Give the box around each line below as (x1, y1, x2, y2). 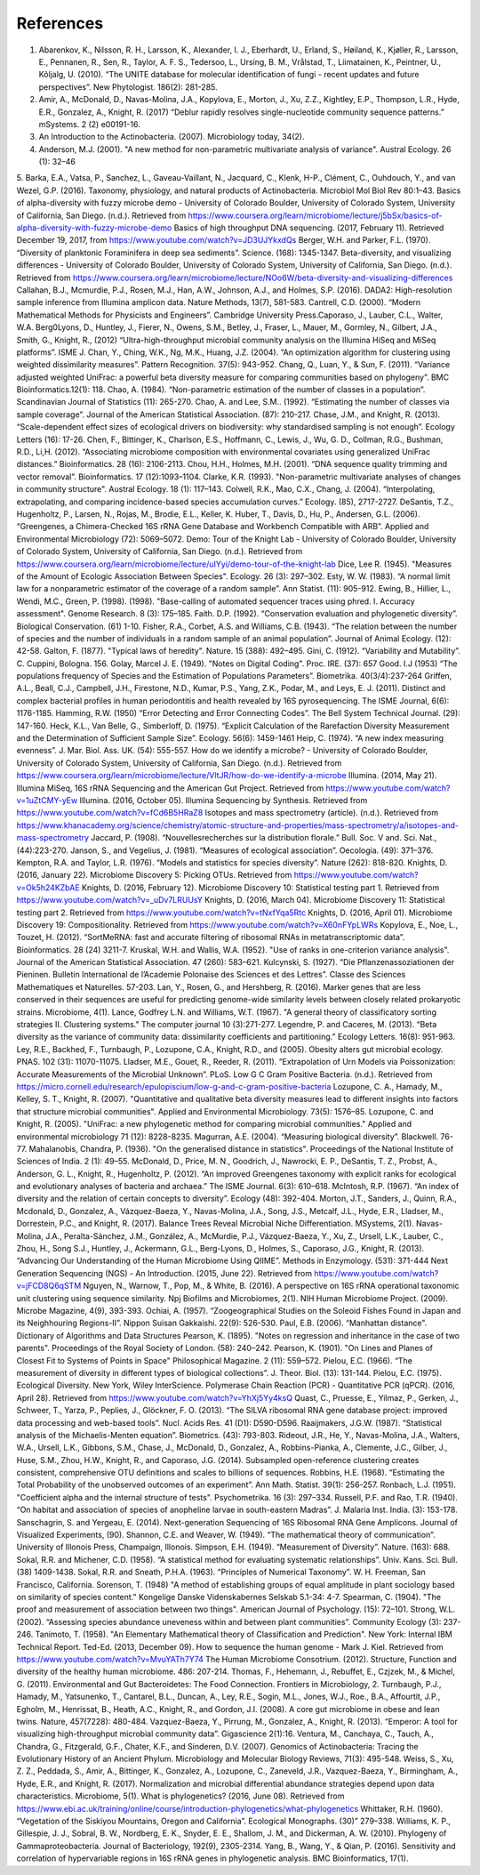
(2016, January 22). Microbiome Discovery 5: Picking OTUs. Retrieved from (16, 870, 292, 881)
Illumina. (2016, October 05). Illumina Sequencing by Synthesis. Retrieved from (79, 794, 368, 805)
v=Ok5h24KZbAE (16, 881, 80, 893)
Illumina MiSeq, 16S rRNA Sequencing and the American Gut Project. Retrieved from (16, 783, 324, 793)
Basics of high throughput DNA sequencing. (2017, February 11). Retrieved (173, 222, 444, 233)
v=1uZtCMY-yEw (16, 794, 78, 805)
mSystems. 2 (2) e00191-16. (38, 118, 141, 129)
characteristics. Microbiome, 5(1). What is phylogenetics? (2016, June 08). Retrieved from (16, 1791, 345, 1801)
